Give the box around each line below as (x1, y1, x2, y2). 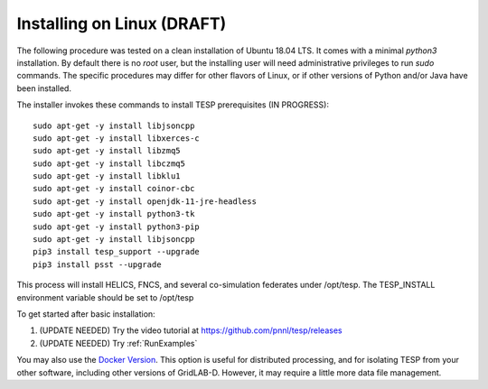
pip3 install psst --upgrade (33, 259, 162, 270)
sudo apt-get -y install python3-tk (33, 208, 195, 219)
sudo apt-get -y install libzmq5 (33, 145, 181, 156)
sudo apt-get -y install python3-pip (33, 221, 201, 232)
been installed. (16, 82, 72, 94)
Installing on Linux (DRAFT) (16, 14, 227, 33)
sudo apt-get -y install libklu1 (33, 171, 181, 181)
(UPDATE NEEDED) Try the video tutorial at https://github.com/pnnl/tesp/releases (39, 325, 343, 336)
